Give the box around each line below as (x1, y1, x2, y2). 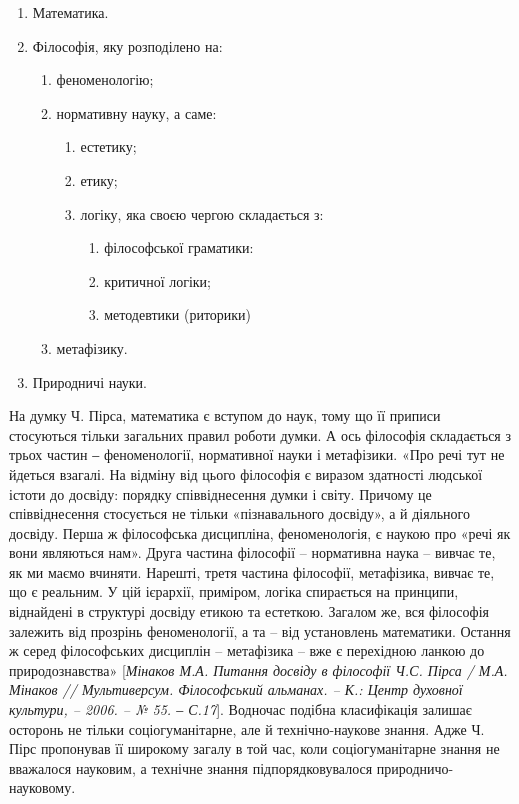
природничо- (376, 757, 454, 778)
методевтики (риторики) (104, 304, 252, 325)
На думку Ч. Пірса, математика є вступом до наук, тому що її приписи (9, 405, 441, 426)
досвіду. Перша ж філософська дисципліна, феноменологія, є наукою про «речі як (9, 522, 511, 543)
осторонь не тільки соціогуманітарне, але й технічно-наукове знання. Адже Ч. (9, 718, 485, 739)
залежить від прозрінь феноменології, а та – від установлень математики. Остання (9, 620, 511, 641)
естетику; (80, 136, 137, 157)
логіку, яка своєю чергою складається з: (80, 203, 324, 224)
